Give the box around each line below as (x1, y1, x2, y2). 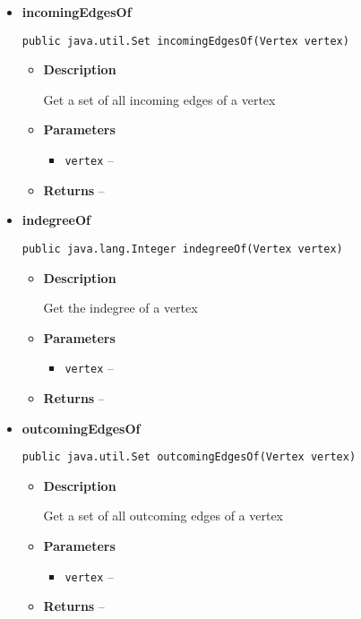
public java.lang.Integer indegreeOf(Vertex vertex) (21, 242, 343, 255)
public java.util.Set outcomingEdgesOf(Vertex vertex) (21, 451, 357, 464)
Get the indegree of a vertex (43, 298, 198, 317)
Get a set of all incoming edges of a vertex (43, 90, 276, 108)
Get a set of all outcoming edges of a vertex (43, 506, 284, 525)
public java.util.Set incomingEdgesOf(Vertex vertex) (21, 34, 349, 47)
